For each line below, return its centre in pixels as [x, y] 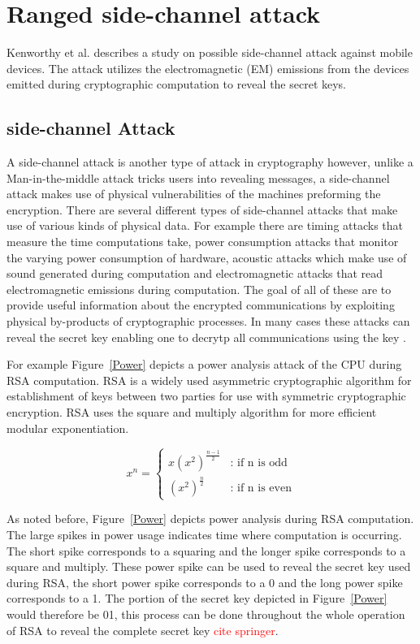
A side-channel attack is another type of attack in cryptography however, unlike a [210, 162]
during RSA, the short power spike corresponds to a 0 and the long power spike [205, 582]
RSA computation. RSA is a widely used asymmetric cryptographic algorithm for [209, 380]
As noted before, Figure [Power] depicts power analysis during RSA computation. [210, 519]
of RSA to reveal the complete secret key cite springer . [143, 630]
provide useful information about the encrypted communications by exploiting [201, 305]
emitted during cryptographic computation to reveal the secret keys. [177, 84]
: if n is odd [259, 462]
